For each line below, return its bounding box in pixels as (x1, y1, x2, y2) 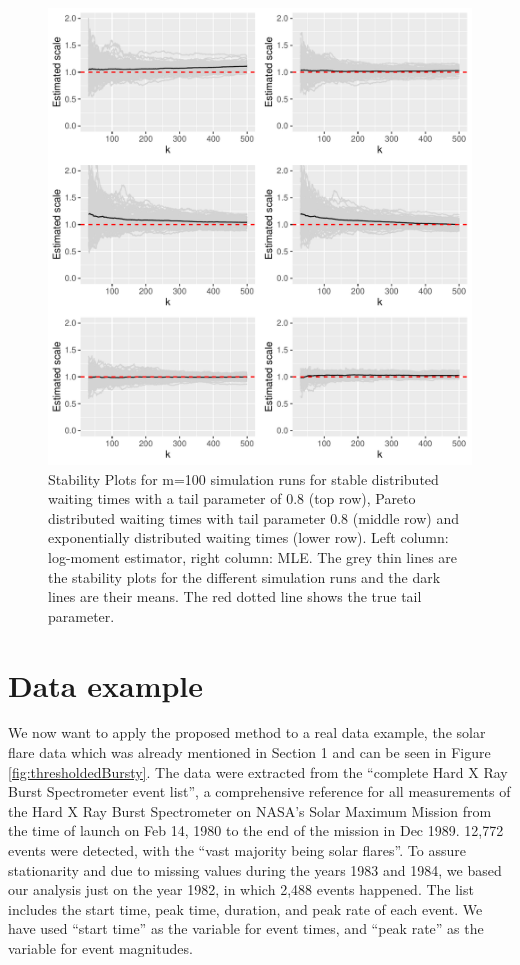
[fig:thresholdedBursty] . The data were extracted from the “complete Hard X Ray (8, 761, 508, 782)
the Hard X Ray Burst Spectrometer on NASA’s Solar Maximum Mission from (8, 800, 492, 821)
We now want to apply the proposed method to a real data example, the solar (8, 722, 486, 743)
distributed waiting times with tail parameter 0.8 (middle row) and (48, 507, 459, 528)
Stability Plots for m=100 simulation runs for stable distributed (48, 468, 439, 489)
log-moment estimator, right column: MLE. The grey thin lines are (48, 546, 458, 567)
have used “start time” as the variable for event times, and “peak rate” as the (8, 918, 484, 939)
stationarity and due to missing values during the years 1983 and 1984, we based (8, 859, 502, 880)
